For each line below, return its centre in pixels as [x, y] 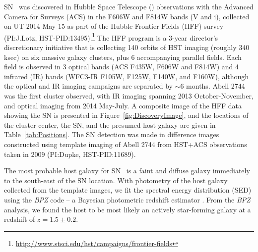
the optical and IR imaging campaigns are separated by [88, 86]
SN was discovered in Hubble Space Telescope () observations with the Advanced [129, 6]
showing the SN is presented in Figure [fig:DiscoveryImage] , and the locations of [126, 115]
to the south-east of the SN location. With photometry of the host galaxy [116, 180]
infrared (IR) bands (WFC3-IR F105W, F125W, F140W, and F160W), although [127, 76]
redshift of [20, 219]
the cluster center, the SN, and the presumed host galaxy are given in [110, 125]
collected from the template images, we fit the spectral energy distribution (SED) [128, 190]
